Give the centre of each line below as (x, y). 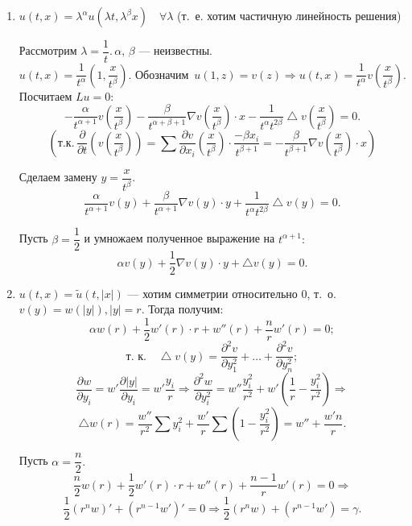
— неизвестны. (176, 50)
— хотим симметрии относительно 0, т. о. (232, 293)
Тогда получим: (186, 309)
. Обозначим (159, 75)
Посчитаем (45, 95)
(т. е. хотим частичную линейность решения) (289, 15)
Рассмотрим (48, 50)
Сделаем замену (58, 177)
